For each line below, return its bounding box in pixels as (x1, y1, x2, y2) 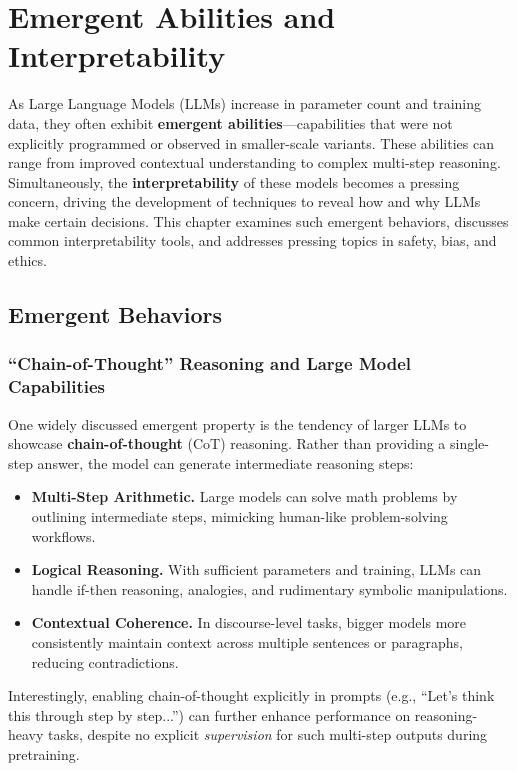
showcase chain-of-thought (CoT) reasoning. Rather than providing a (8, 433, 446, 454)
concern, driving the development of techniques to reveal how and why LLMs (8, 191, 481, 212)
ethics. (8, 250, 47, 271)
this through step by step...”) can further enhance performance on (8, 704, 411, 725)
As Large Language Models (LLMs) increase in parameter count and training (8, 93, 482, 114)
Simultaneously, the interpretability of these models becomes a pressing (8, 171, 460, 192)
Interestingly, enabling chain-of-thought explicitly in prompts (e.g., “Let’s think (8, 685, 495, 706)
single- (450, 433, 489, 454)
